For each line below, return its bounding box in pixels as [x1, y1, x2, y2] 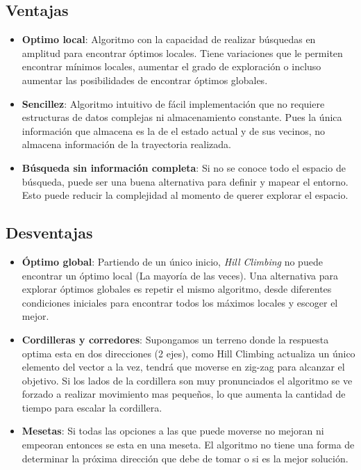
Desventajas [6, 222, 93, 243]
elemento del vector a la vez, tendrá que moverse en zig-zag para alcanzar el [22, 359, 345, 374]
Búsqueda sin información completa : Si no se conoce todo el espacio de [22, 160, 346, 175]
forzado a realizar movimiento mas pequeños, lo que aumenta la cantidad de [22, 387, 346, 401]
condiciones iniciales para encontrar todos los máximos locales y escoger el [22, 295, 338, 309]
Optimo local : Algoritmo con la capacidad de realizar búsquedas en [22, 32, 316, 47]
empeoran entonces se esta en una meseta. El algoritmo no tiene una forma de [22, 437, 355, 452]
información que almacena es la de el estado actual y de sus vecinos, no [22, 123, 326, 138]
